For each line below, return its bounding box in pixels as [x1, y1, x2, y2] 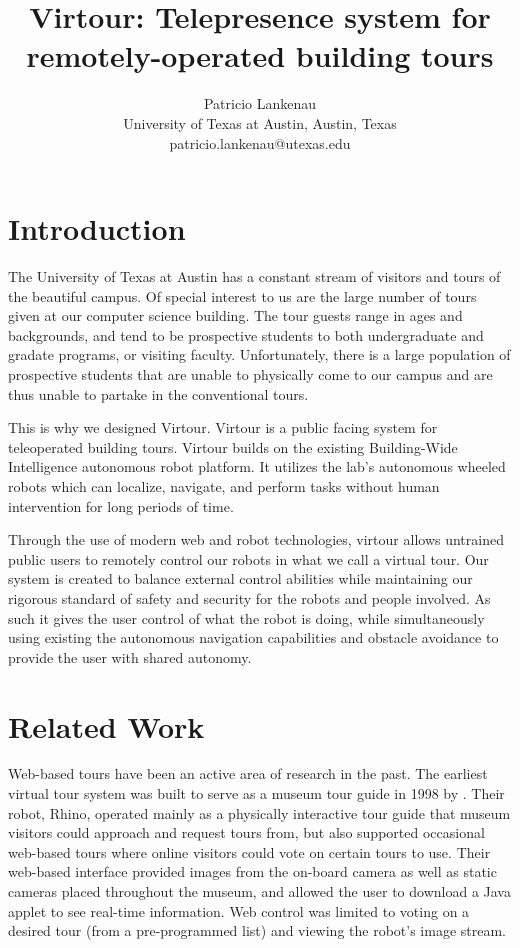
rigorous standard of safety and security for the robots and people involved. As [8, 587, 491, 608]
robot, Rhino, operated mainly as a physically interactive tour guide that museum [8, 802, 511, 823]
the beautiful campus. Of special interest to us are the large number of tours [8, 285, 477, 306]
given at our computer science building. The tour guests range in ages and [8, 305, 463, 326]
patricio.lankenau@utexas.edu [169, 132, 351, 153]
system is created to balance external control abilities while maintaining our [8, 568, 473, 589]
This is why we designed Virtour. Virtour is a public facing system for [8, 417, 438, 438]
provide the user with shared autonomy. [8, 646, 252, 667]
